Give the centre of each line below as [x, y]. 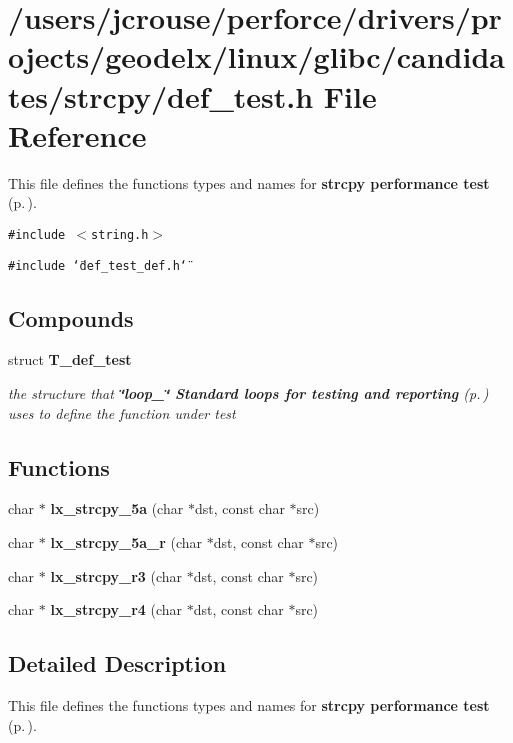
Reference [77, 134]
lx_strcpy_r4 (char [116, 609]
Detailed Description [117, 663]
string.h [120, 234]
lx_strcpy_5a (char [117, 508]
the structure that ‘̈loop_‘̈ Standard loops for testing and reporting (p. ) [248, 392]
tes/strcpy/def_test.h [161, 95]
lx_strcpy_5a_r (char [126, 541]
